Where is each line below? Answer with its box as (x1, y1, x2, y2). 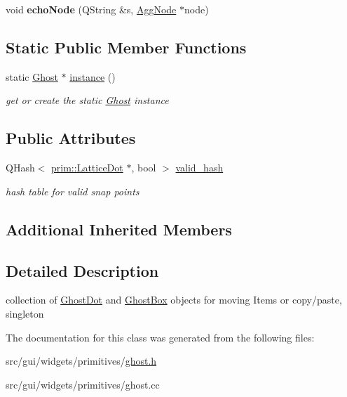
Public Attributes (6, 127, 136, 149)
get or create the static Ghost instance (6, 93, 169, 108)
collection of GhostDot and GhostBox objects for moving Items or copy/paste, (6, 292, 342, 307)
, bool (131, 160, 156, 175)
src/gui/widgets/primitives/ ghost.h (6, 353, 157, 368)
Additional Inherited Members (6, 218, 232, 240)
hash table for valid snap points (6, 183, 140, 198)
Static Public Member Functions (6, 36, 247, 58)
